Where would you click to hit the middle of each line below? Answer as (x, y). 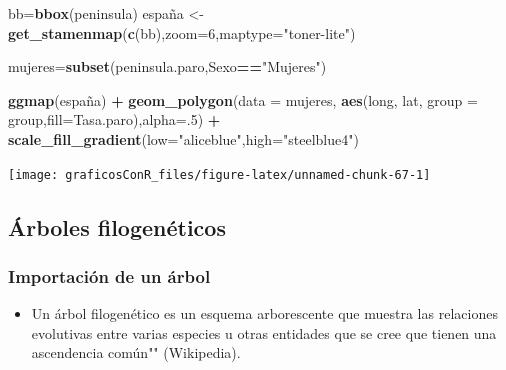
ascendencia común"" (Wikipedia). (136, 352)
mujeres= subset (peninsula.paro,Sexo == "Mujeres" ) (167, 66)
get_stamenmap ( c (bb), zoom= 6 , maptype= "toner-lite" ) (182, 32)
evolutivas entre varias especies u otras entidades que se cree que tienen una (264, 332)
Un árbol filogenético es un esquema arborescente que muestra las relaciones (264, 313)
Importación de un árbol (109, 275)
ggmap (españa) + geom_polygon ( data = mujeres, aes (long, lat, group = (243, 99)
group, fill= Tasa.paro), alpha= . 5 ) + (114, 119)
